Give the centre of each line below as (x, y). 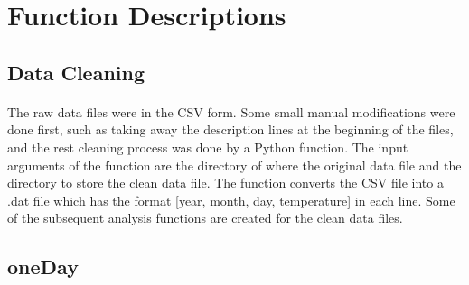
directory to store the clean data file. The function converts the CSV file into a (225, 183)
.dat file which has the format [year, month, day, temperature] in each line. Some (231, 200)
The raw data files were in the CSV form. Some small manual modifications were (231, 111)
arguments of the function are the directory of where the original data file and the (234, 165)
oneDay (43, 267)
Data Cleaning (76, 72)
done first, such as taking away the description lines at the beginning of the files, (230, 129)
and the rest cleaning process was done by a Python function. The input (208, 147)
